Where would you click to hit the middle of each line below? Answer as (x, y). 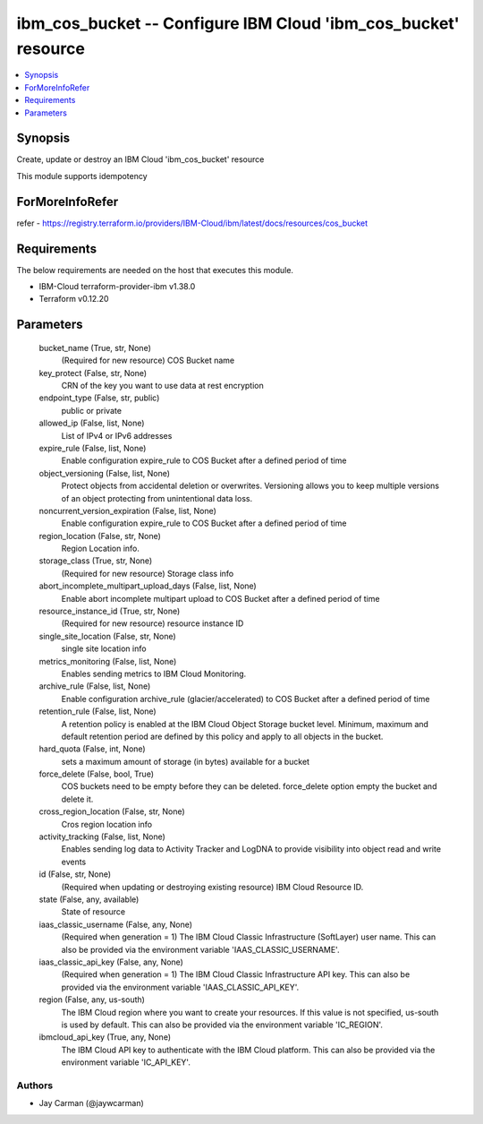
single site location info (104, 648)
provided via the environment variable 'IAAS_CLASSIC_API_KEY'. (180, 987)
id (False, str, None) (75, 874)
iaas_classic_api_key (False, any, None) (111, 962)
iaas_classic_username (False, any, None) (115, 924)
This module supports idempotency (82, 176)
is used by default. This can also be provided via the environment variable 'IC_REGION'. (222, 1025)
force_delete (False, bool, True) (97, 774)
